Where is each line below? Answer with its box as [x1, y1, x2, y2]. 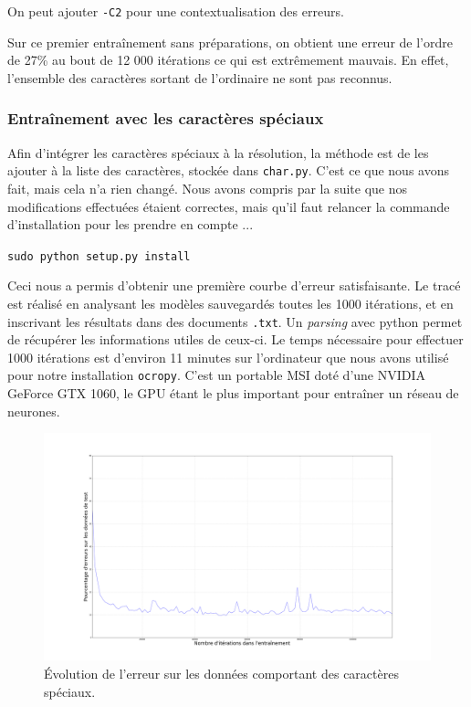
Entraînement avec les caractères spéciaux [7, 107, 324, 130]
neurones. [7, 401, 60, 420]
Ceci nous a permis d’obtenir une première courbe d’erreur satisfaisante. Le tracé [7, 276, 461, 295]
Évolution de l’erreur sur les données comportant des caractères [44, 664, 399, 683]
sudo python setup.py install [7, 249, 191, 263]
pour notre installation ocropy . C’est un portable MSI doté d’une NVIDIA [7, 365, 426, 385]
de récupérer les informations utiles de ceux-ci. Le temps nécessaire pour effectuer [7, 330, 464, 349]
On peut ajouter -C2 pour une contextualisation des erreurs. [7, 2, 344, 20]
